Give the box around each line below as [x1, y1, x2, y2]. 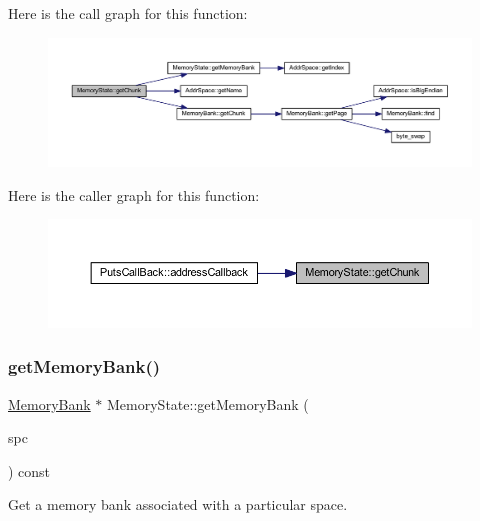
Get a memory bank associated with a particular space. [8, 494, 348, 515]
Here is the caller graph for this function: [8, 184, 260, 205]
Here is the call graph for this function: [8, 3, 248, 23]
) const [8, 460, 51, 481]
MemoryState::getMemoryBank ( [107, 393, 309, 414]
